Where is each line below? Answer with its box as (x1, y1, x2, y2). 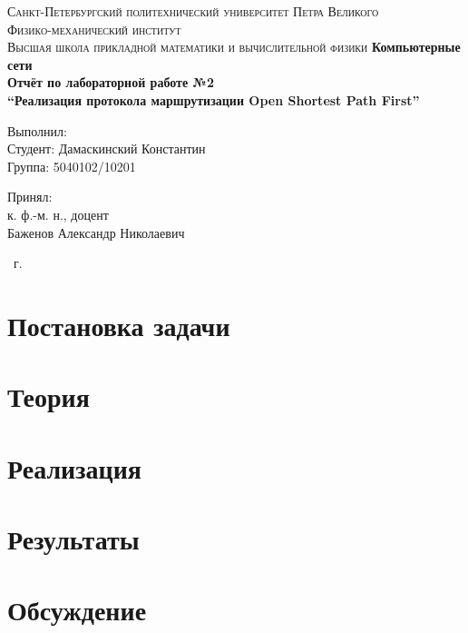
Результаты (7, 520, 140, 558)
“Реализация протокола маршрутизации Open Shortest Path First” (7, 90, 420, 109)
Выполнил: (7, 121, 67, 140)
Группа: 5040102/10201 (7, 156, 136, 175)
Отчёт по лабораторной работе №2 (7, 73, 214, 92)
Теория (7, 378, 90, 415)
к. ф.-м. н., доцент (7, 204, 109, 223)
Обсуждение (7, 591, 147, 628)
